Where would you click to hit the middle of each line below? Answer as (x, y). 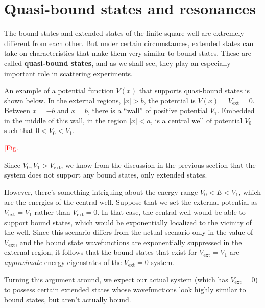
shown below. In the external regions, (63, 100)
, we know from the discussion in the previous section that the (158, 164)
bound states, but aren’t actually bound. (68, 299)
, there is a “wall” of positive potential (148, 110)
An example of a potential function (59, 90)
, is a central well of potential (197, 120)
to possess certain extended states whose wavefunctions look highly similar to (125, 289)
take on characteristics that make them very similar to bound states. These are (128, 53)
